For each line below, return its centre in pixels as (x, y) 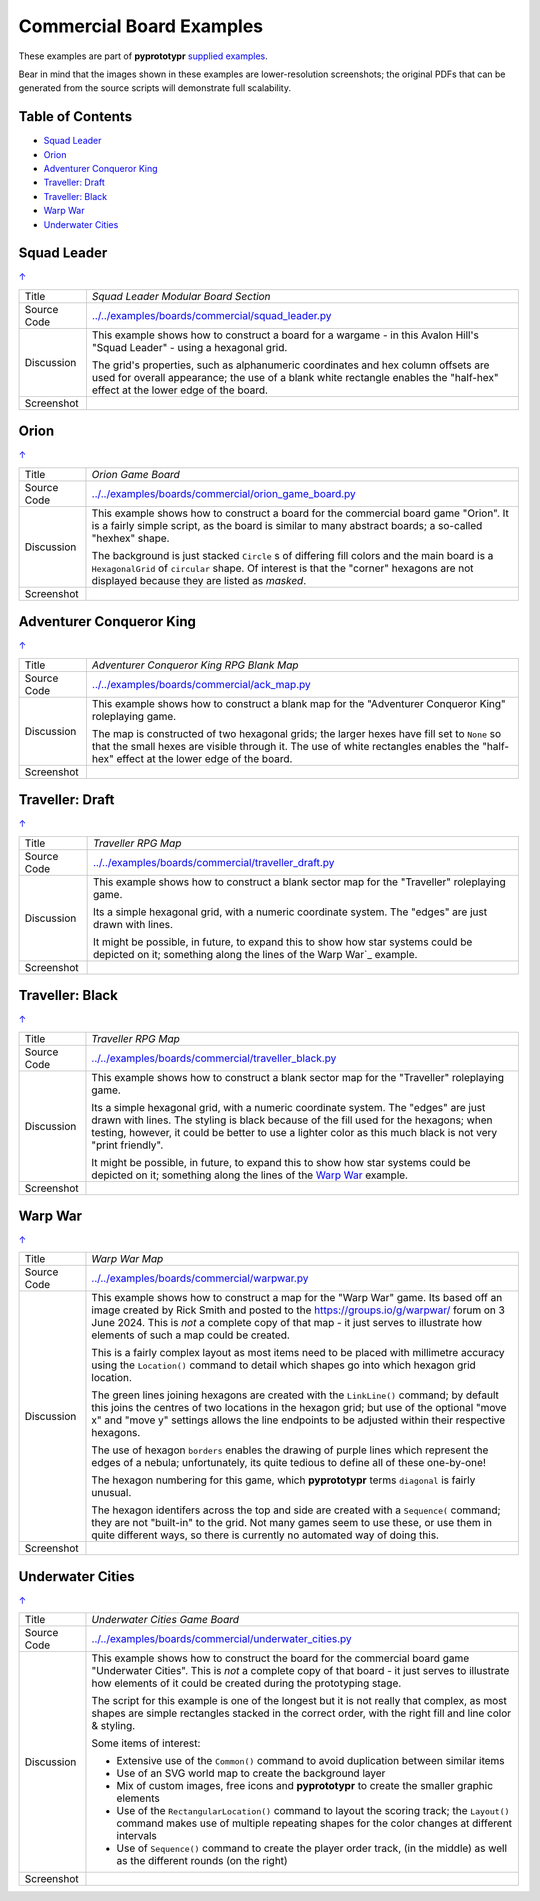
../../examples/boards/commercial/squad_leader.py (211, 315)
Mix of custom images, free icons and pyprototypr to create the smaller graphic (305, 1786)
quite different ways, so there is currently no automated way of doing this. (265, 1535)
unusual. (111, 1493)
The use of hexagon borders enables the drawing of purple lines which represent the (290, 1450)
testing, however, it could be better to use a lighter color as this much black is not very (294, 1132)
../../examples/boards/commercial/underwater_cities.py (221, 1639)
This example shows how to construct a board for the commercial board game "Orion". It (300, 513)
